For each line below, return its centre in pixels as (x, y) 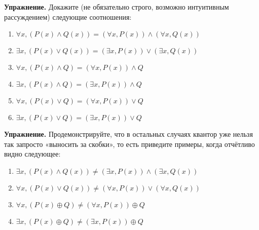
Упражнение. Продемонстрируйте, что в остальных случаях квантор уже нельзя (128, 134)
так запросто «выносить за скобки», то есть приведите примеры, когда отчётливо (129, 144)
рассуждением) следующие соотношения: (68, 16)
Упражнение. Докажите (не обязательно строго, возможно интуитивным (117, 7)
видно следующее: (32, 154)
